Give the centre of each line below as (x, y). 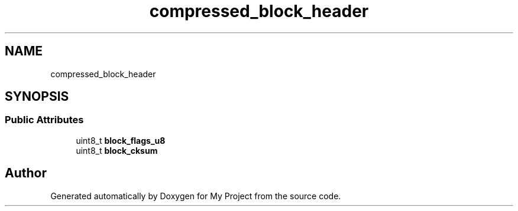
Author (26, 173)
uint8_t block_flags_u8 (121, 140)
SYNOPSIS (37, 97)
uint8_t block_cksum (117, 150)
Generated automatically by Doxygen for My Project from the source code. (196, 196)
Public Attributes (44, 120)
